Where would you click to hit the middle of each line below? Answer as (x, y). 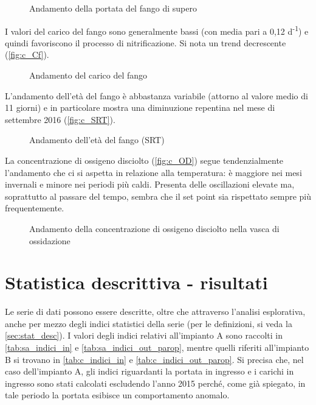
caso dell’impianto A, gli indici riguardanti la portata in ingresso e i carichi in (149, 371)
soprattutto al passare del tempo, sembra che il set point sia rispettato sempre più (158, 196)
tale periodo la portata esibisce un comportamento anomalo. (117, 395)
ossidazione (50, 240)
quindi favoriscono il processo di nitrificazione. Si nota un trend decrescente (146, 42)
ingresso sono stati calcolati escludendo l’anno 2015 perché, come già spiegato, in (155, 383)
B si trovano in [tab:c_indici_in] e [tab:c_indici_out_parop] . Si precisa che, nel (154, 359)
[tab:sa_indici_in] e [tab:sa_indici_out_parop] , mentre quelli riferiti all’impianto (157, 347)
